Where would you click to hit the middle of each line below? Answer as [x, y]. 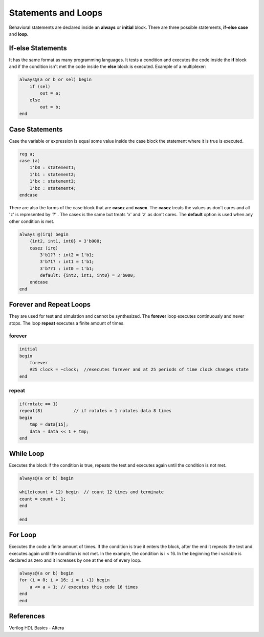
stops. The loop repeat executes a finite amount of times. [67, 323]
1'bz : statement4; [53, 188]
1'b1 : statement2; [53, 174]
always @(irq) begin [44, 234]
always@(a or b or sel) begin [55, 80]
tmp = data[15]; [49, 425]
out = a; [50, 93]
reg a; [27, 154]
